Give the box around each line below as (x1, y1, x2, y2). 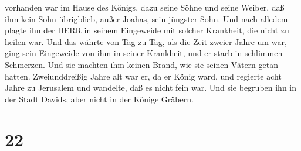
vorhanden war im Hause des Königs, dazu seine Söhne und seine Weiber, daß (5, 1, 285, 13)
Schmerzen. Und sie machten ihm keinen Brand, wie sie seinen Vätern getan (5, 58, 278, 70)
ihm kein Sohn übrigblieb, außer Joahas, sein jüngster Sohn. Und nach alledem (5, 12, 288, 25)
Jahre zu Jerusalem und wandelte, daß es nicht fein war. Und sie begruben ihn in (5, 81, 297, 94)
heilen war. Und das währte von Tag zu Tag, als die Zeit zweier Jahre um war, (5, 35, 287, 47)
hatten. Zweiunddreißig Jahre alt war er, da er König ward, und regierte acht (5, 70, 282, 82)
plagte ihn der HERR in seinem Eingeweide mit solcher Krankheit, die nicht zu (5, 24, 289, 36)
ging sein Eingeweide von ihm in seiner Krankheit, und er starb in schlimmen (5, 47, 283, 59)
